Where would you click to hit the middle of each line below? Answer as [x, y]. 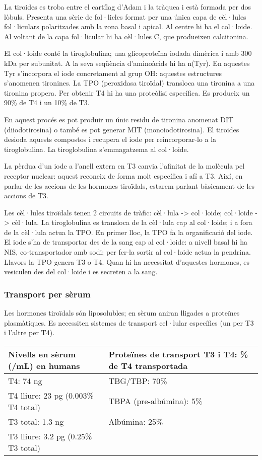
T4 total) [24, 407]
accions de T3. [26, 196]
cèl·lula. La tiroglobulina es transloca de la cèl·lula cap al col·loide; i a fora [132, 222]
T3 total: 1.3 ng [36, 421]
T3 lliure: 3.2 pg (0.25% [50, 436]
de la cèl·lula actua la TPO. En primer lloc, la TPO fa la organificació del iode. [128, 232]
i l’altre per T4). [29, 332]
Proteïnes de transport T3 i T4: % [178, 354]
